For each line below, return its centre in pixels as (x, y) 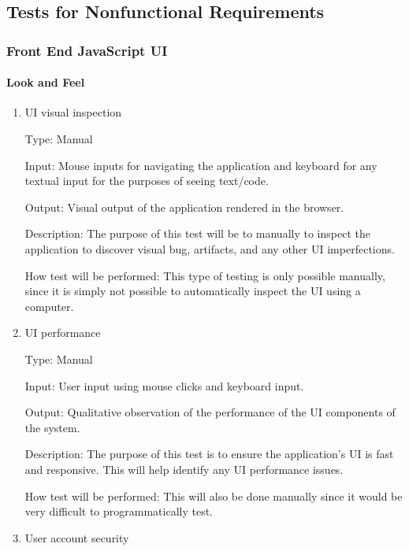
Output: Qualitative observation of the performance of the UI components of (210, 412)
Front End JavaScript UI (87, 50)
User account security (77, 537)
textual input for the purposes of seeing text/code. (147, 181)
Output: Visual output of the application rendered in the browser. (184, 207)
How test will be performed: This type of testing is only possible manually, (205, 275)
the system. (52, 427)
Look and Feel (46, 82)
